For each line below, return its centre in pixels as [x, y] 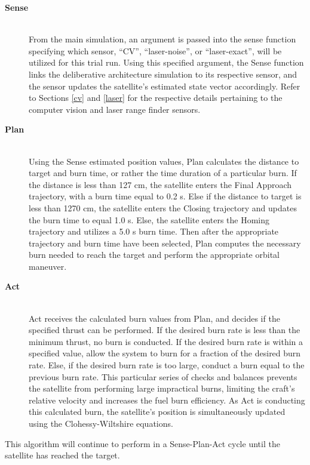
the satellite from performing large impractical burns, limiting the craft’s [162, 388]
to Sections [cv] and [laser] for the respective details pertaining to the [156, 98]
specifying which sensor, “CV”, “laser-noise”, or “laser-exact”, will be [155, 50]
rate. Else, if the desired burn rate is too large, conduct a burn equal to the [167, 365]
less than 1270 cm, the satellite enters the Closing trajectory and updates [163, 207]
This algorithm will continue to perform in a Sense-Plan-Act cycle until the [142, 443]
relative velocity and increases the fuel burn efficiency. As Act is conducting [167, 400]
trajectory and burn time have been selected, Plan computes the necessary [165, 243]
